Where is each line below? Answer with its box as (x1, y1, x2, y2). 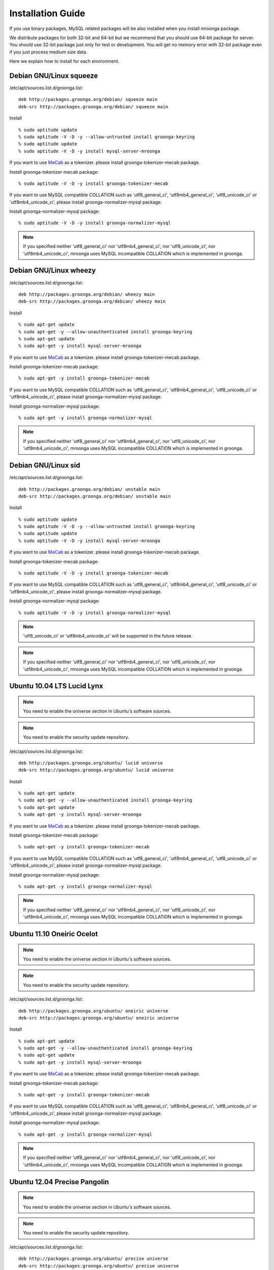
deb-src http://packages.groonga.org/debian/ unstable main (18, 493, 171, 499)
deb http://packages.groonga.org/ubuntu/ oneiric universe (18, 1008, 168, 1013)
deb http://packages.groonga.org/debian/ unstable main (18, 486, 160, 492)
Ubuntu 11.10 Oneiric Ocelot (9, 930, 98, 938)
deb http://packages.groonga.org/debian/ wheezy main (18, 291, 155, 297)
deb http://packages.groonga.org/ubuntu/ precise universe (18, 1256, 168, 1262)
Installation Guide (9, 8, 86, 19)
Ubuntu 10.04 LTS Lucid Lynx (9, 682, 104, 690)
